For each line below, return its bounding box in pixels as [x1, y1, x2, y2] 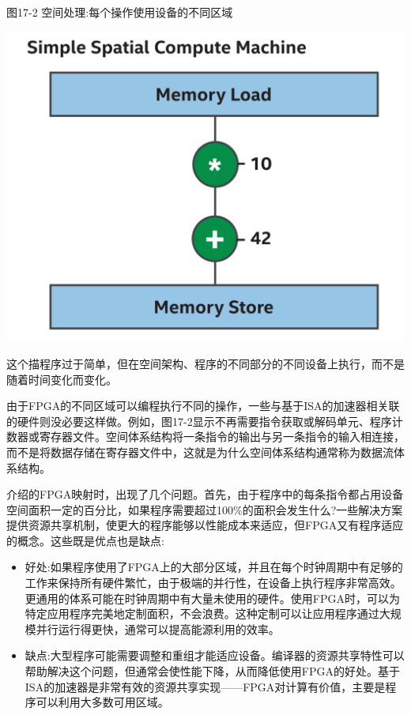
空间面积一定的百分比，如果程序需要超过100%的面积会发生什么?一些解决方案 [6, 501, 403, 517]
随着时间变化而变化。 [6, 371, 117, 387]
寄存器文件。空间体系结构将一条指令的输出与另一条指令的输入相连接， [39, 428, 405, 445]
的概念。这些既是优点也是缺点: [6, 532, 164, 548]
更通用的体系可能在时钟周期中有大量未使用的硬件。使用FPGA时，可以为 [25, 589, 400, 606]
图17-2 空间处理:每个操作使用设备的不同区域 [6, 4, 233, 20]
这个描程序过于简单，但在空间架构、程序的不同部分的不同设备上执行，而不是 [6, 355, 405, 371]
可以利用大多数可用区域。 [36, 694, 169, 710]
